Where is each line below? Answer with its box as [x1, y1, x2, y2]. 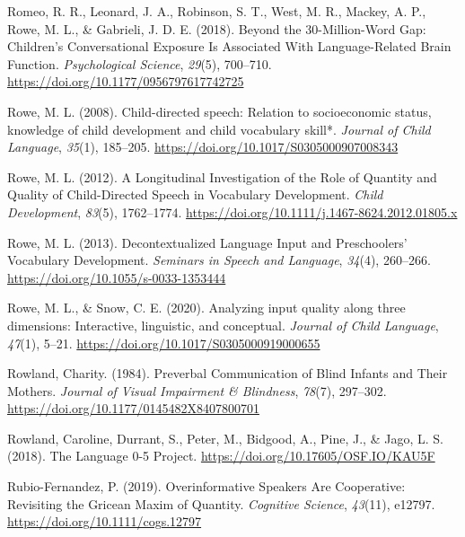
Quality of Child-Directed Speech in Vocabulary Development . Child [7, 185, 383, 204]
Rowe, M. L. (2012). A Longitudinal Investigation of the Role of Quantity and [7, 167, 437, 186]
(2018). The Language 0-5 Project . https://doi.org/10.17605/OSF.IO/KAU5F [7, 446, 435, 465]
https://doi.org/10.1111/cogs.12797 [7, 512, 202, 531]
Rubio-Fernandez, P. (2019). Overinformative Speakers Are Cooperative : [7, 477, 406, 496]
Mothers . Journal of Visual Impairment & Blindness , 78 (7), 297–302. [7, 381, 387, 400]
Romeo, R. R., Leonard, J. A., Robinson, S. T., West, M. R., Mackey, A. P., [7, 2, 426, 20]
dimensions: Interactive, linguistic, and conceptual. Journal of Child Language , [7, 315, 439, 334]
